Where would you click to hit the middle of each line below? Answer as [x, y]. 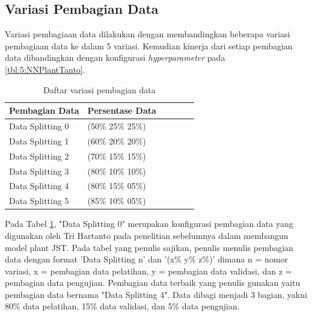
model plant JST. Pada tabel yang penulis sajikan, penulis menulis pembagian [149, 247]
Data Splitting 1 [39, 141]
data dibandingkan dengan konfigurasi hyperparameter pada [115, 57]
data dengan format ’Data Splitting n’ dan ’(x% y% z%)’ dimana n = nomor [146, 259]
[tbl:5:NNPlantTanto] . [45, 69]
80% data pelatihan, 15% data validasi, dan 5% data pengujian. [122, 306]
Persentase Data [122, 110]
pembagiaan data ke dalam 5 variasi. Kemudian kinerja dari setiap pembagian [149, 45]
